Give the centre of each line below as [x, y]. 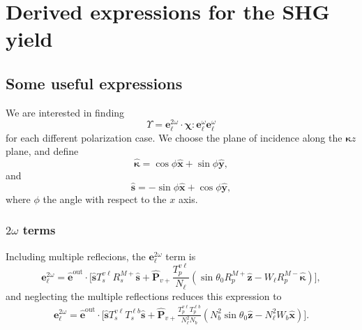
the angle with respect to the [105, 198]
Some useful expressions [94, 83]
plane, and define [42, 151]
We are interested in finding [65, 112]
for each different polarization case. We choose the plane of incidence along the [174, 137]
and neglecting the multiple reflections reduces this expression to [144, 295]
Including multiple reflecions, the [76, 256]
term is [181, 256]
